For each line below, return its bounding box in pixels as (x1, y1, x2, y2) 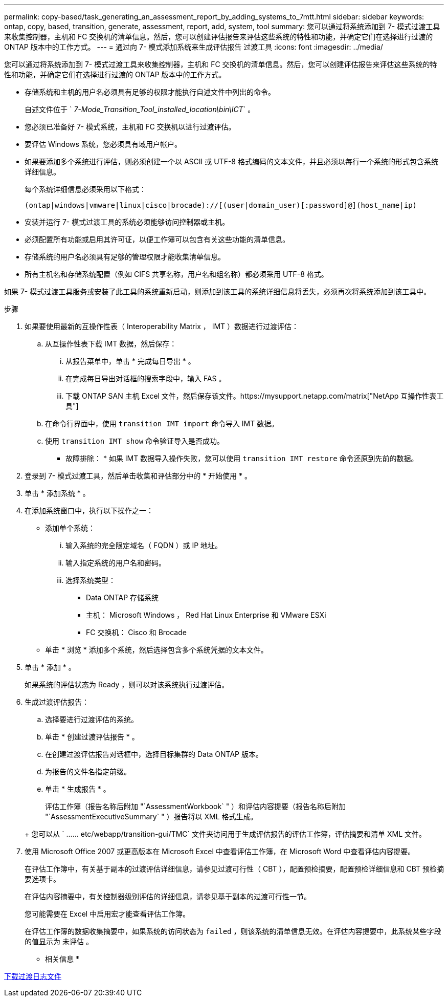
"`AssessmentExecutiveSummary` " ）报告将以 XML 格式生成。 (45, 812, 258, 821)
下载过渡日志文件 (4, 972, 61, 981)
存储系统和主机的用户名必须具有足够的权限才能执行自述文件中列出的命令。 (25, 88, 275, 96)
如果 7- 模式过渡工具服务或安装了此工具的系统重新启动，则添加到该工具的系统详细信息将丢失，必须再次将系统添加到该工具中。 (4, 287, 431, 296)
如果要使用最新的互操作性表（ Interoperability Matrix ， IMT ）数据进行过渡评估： (25, 322, 299, 331)
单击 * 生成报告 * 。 (45, 785, 110, 793)
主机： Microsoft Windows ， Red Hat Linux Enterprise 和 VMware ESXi (86, 611, 326, 619)
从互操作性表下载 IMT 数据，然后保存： (45, 339, 177, 348)
